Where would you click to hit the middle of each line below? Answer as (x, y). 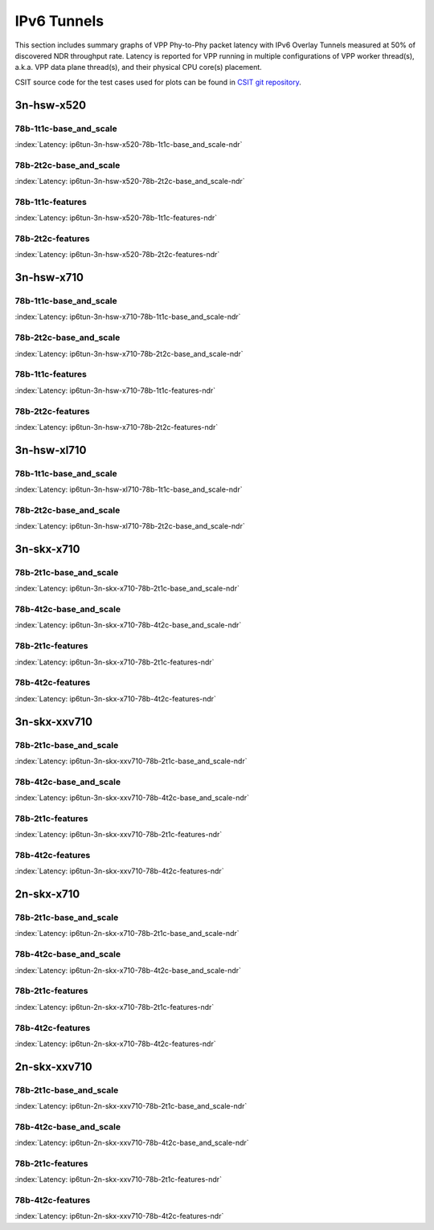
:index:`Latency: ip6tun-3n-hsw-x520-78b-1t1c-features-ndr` (116, 218)
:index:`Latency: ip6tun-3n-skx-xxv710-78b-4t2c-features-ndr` (119, 871)
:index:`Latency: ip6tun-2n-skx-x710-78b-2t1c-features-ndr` (115, 1007)
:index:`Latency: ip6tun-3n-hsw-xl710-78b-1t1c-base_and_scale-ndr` (129, 489)
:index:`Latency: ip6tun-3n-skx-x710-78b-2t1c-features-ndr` (115, 662)
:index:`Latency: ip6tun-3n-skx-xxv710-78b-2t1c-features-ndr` (119, 835)
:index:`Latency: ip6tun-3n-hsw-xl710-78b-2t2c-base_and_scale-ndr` (130, 526)
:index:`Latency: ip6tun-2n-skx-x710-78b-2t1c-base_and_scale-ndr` (127, 934)
